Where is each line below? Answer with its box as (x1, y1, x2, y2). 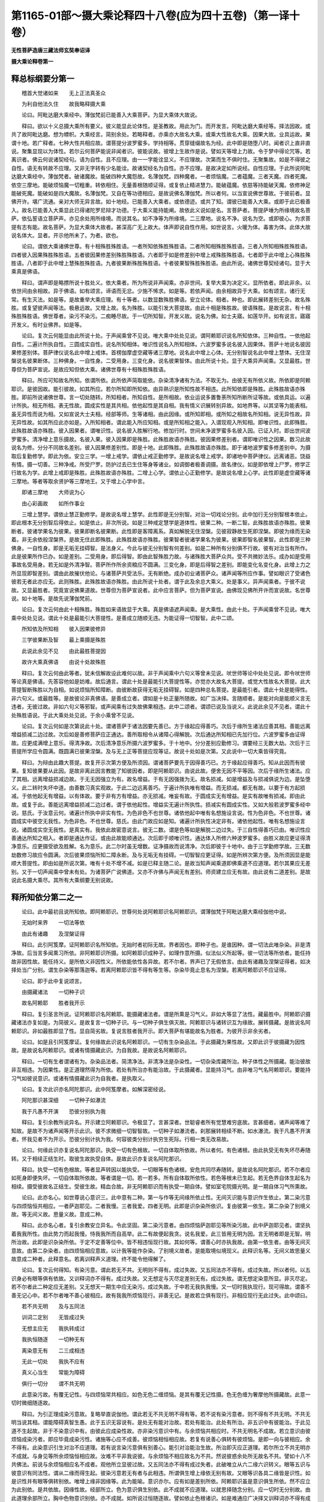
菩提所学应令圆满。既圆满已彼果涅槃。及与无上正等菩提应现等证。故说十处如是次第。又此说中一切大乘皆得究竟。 (11, 748, 290, 755)
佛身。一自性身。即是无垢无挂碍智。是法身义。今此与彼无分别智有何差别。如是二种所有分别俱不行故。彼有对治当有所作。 (11, 544, 311, 552)
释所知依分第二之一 (11, 892, 82, 902)
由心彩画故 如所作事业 (21, 499, 85, 507)
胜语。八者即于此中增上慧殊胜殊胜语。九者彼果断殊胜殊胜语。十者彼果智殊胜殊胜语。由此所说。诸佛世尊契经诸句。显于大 (11, 260, 311, 267)
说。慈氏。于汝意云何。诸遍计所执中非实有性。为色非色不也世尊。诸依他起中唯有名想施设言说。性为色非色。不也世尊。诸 (11, 809, 311, 816)
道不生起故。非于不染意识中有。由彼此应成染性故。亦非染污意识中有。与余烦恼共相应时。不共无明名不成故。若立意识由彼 (11, 1427, 311, 1434)
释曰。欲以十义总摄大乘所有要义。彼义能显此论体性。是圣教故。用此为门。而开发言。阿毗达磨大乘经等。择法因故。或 (21, 122, 311, 129)
